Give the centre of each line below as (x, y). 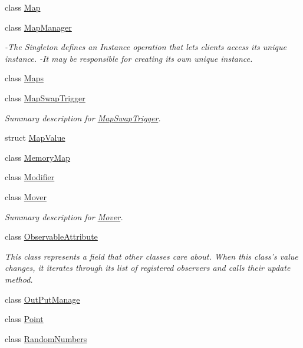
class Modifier (30, 177)
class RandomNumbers (46, 338)
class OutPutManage (42, 299)
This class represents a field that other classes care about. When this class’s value (151, 256)
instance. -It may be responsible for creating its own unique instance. (129, 58)
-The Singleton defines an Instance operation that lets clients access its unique (146, 47)
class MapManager (38, 27)
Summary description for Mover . (64, 216)
